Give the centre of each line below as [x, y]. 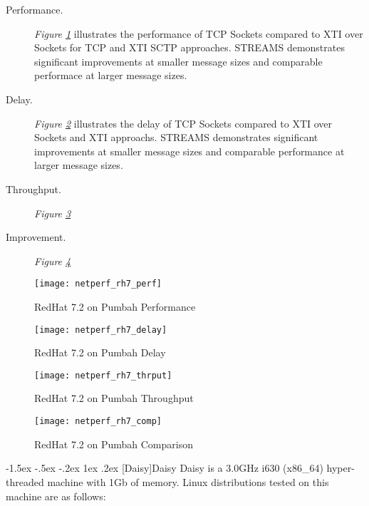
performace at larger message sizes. [111, 75]
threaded [25, 481]
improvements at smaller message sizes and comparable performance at [189, 151]
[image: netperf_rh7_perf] [98, 284]
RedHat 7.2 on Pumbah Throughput [114, 398]
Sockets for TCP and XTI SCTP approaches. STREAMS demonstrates [189, 47]
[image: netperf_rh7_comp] [98, 422]
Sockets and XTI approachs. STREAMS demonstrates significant [176, 137]
